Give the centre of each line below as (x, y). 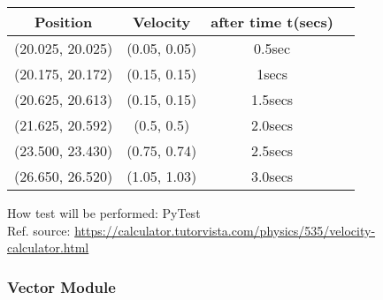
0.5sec (272, 48)
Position (63, 22)
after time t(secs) (272, 22)
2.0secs (272, 125)
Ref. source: (39, 230)
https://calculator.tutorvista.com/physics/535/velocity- (225, 230)
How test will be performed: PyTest (104, 213)
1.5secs (272, 99)
